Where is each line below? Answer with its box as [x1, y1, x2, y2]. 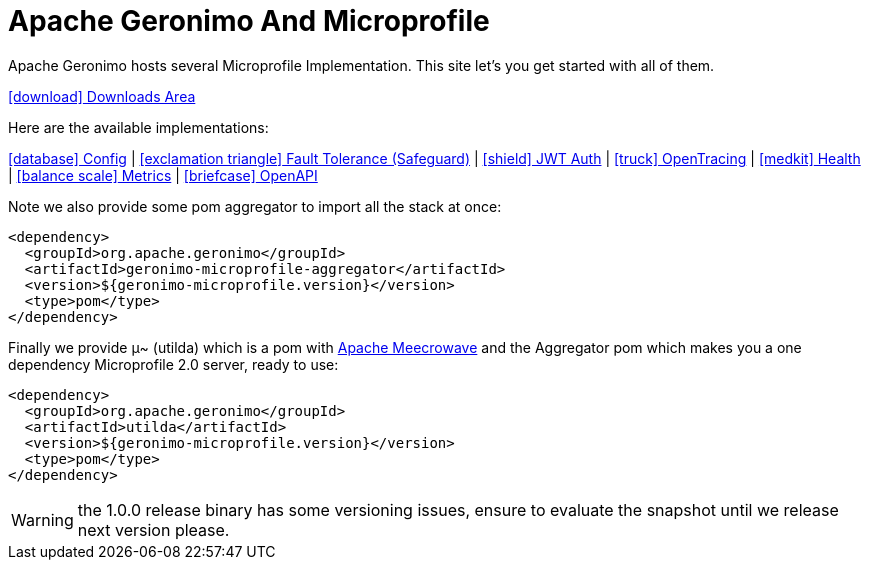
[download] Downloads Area [8, 87, 196, 105]
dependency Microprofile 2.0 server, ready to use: [8, 355, 339, 373]
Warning [11, 509, 74, 530]
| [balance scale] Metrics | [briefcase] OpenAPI [8, 166, 318, 184]
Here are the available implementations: [8, 118, 269, 136]
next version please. [77, 519, 230, 540]
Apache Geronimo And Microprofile [8, 4, 490, 38]
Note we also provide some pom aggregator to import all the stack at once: [8, 197, 502, 215]
